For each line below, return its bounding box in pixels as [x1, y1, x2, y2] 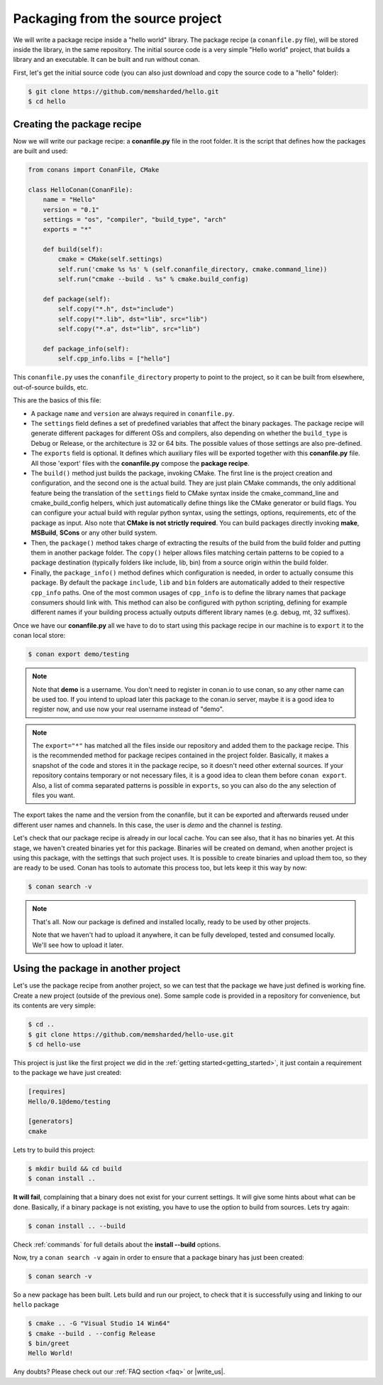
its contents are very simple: [13, 1001, 96, 1010]
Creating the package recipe [13, 118, 142, 130]
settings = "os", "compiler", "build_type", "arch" [43, 215, 227, 223]
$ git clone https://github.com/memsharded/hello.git [28, 87, 219, 95]
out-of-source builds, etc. [13, 383, 89, 391]
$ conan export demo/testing [28, 651, 130, 658]
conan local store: [13, 631, 66, 640]
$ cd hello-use [28, 1040, 81, 1048]
